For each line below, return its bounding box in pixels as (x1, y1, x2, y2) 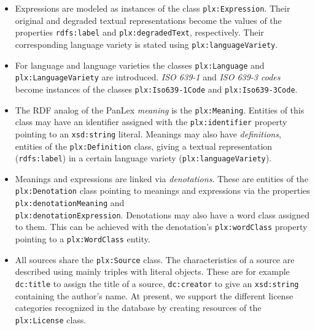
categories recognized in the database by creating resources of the (15, 301, 262, 314)
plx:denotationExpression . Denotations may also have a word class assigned (15, 208, 310, 221)
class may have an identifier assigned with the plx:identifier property (15, 115, 287, 128)
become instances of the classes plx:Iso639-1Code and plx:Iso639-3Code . (15, 82, 298, 95)
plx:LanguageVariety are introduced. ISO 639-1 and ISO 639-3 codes (15, 71, 281, 83)
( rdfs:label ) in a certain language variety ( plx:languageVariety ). (15, 152, 272, 164)
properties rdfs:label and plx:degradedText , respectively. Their (15, 26, 264, 39)
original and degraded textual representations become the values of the (15, 13, 282, 26)
